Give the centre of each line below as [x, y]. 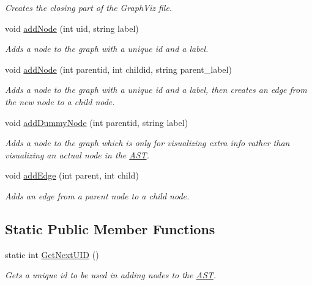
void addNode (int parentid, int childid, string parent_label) [118, 69]
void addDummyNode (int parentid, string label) [97, 122]
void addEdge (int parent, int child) [72, 175]
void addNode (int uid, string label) [72, 28]
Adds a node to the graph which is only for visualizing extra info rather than [147, 143]
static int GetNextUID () [52, 254]
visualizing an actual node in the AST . [77, 154]
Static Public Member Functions [110, 228]
